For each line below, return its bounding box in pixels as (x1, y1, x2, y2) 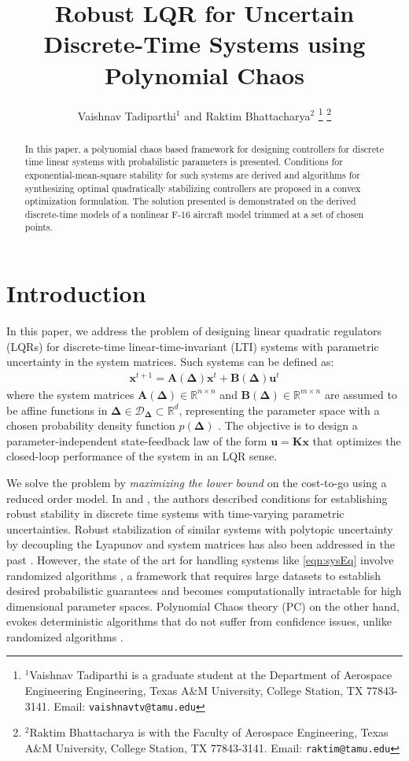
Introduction (6, 277, 146, 309)
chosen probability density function (6, 417, 175, 434)
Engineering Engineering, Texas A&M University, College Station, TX (24, 682, 363, 699)
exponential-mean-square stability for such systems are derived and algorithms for (24, 168, 360, 181)
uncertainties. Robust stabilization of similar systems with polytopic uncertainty (6, 520, 393, 537)
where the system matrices (6, 386, 134, 402)
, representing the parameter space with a (179, 401, 380, 418)
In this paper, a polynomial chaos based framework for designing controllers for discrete (24, 142, 384, 155)
